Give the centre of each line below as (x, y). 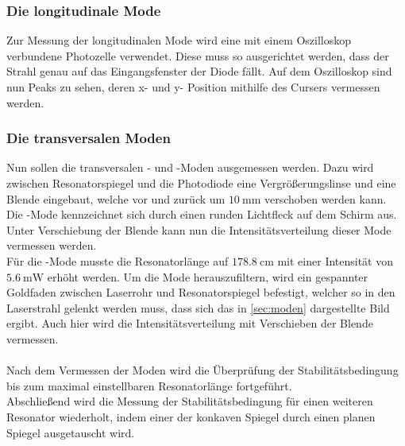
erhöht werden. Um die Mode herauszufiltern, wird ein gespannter (208, 276)
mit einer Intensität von (336, 260)
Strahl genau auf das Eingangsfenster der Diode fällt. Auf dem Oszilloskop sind (199, 71)
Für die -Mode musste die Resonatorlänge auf (118, 260)
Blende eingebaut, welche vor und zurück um (116, 198)
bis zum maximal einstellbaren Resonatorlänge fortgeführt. (149, 385)
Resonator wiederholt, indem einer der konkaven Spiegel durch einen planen (191, 416)
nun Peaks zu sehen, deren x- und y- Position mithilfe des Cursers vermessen (193, 87)
